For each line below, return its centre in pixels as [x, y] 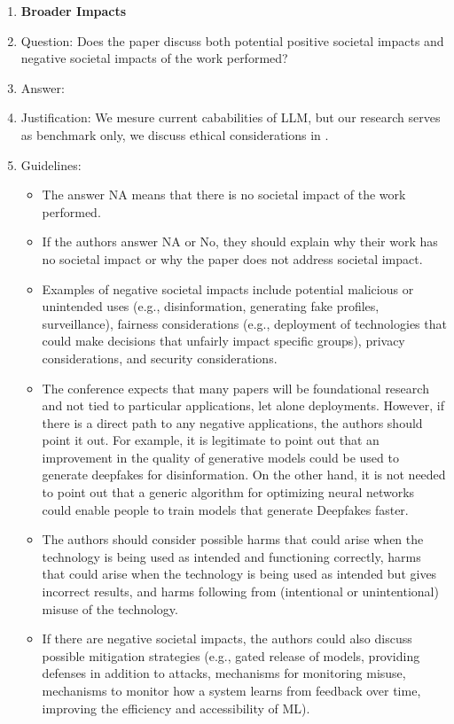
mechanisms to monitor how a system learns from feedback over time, [231, 690]
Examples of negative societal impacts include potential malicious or [228, 288]
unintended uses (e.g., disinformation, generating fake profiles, [211, 306]
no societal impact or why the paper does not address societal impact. [232, 258]
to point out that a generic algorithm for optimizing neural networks [228, 492]
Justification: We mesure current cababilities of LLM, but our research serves [231, 117]
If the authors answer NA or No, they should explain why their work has [240, 241]
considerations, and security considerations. [160, 358]
